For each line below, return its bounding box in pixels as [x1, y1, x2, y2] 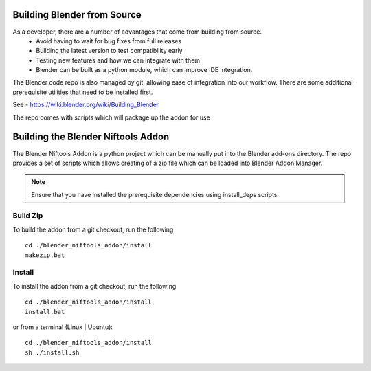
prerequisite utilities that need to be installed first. [12, 88, 153, 96]
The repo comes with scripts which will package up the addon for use [12, 113, 211, 122]
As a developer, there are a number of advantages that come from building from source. [12, 27, 262, 36]
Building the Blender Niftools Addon [12, 131, 170, 143]
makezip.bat [25, 251, 65, 259]
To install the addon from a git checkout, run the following [12, 282, 177, 290]
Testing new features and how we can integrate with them [36, 56, 201, 65]
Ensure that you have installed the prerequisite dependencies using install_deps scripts [31, 190, 278, 199]
